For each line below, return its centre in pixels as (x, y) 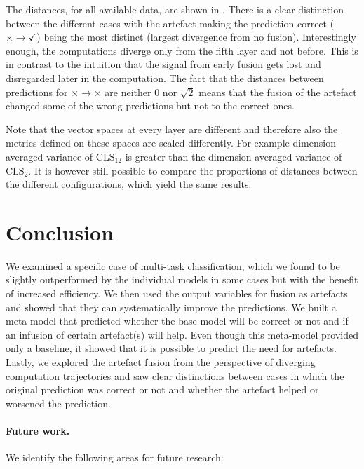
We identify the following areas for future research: (115, 457)
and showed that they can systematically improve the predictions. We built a (171, 307)
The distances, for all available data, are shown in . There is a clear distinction (175, 9)
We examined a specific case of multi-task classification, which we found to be (173, 265)
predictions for (37, 91)
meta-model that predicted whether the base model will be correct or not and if (177, 321)
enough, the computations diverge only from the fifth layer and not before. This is (182, 50)
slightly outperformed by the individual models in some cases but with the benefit (182, 279)
